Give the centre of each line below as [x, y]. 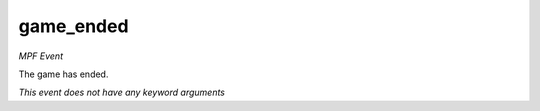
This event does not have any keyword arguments [121, 92]
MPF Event [41, 56]
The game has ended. [63, 74]
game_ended [73, 26]
